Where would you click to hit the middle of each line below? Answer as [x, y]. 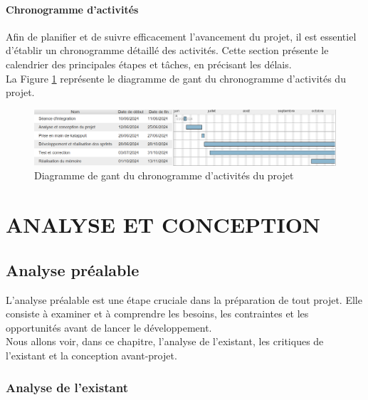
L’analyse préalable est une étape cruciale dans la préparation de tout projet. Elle [184, 299]
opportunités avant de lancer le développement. [109, 327]
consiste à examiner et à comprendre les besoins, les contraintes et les [157, 314]
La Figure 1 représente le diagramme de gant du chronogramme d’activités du [176, 78]
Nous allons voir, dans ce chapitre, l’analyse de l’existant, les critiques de [165, 341]
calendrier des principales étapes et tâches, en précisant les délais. [149, 64]
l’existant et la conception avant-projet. [91, 355]
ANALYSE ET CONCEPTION [163, 225]
